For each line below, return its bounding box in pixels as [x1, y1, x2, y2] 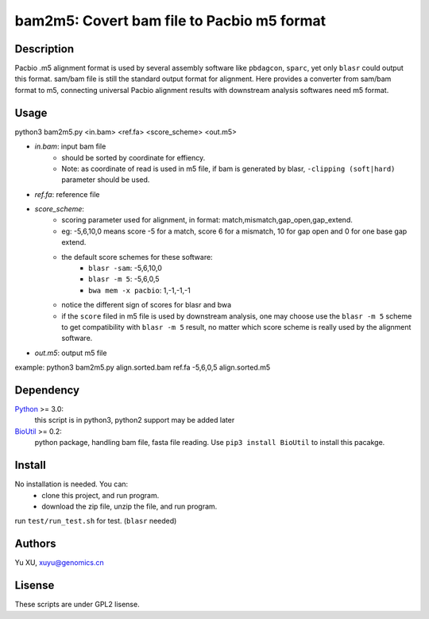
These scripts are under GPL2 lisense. [14, 600, 140, 609]
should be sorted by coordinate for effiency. [61, 153, 206, 162]
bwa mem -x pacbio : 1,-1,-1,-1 [88, 285, 191, 295]
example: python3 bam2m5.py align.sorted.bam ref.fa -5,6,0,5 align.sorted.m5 [14, 362, 271, 373]
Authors [14, 537, 56, 551]
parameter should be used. [61, 175, 150, 184]
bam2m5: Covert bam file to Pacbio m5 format [14, 12, 327, 29]
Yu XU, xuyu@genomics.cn [14, 558, 104, 567]
